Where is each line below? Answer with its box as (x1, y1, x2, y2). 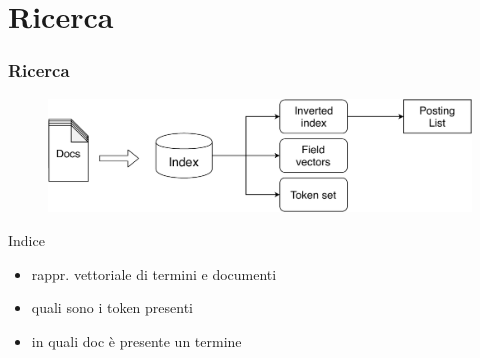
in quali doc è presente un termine (31, 330, 242, 351)
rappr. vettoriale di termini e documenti (31, 263, 277, 284)
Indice (8, 230, 45, 251)
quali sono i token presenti (31, 297, 193, 318)
